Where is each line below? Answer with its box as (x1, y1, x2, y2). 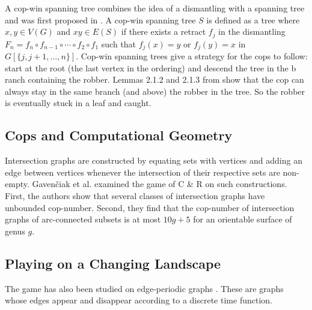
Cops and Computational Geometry (5, 126, 233, 145)
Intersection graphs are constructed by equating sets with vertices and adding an (5, 154, 302, 167)
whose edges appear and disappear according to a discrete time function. (5, 294, 272, 306)
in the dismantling (218, 25, 286, 38)
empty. (5, 177, 29, 190)
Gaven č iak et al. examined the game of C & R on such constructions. (32, 177, 287, 190)
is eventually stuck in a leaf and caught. (5, 97, 151, 109)
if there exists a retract (121, 25, 206, 38)
